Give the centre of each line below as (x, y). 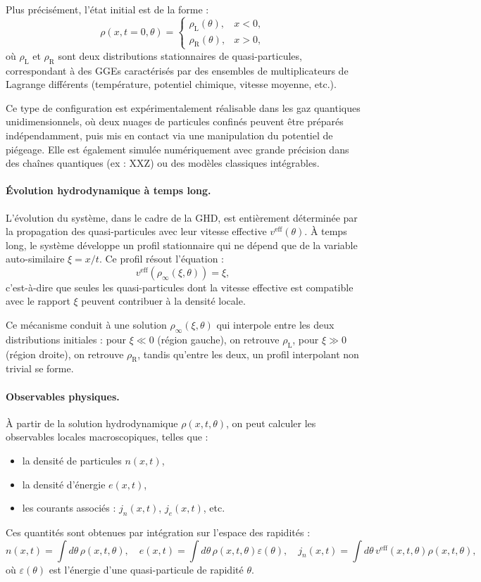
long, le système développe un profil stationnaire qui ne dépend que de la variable (182, 245)
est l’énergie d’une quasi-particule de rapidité (146, 569)
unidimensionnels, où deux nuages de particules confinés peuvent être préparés (175, 121)
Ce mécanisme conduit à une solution (86, 325)
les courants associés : (69, 508)
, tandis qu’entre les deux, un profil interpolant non (248, 354)
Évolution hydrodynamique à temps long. (108, 190)
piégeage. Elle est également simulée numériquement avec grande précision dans (177, 149)
